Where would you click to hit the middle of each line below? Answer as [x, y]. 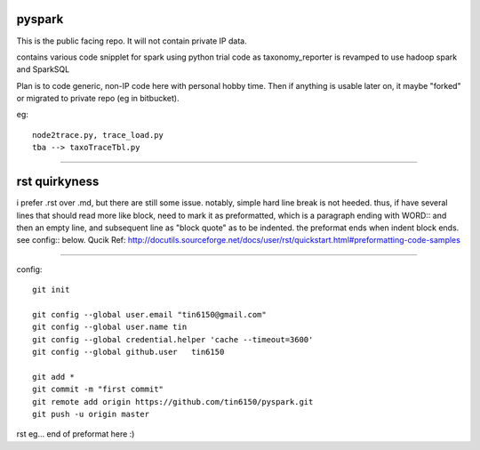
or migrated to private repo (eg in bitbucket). [98, 99]
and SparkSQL [43, 69]
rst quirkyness [58, 182]
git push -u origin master [91, 414]
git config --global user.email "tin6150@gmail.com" [149, 314]
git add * [53, 377]
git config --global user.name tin [110, 327]
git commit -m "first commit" [98, 390]
